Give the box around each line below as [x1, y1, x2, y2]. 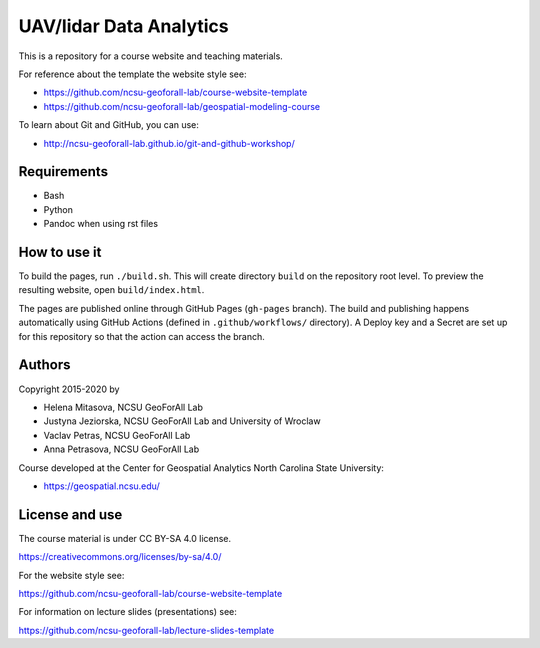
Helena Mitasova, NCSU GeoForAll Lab [43, 401, 204, 413]
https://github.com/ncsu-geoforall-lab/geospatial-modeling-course [43, 100, 321, 112]
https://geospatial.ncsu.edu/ [43, 480, 160, 492]
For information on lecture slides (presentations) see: [18, 606, 237, 618]
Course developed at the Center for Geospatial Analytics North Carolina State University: [18, 461, 385, 474]
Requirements [18, 163, 109, 180]
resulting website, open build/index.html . [18, 284, 205, 296]
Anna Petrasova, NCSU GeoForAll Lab [43, 443, 200, 455]
